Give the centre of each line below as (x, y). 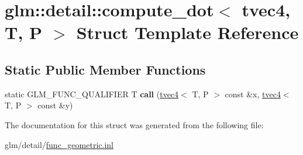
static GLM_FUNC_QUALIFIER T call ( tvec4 (92, 94)
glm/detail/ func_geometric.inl (59, 144)
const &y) (55, 105)
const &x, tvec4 (253, 94)
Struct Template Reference (187, 32)
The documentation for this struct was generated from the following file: (134, 124)
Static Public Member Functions (105, 69)
